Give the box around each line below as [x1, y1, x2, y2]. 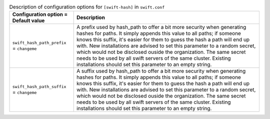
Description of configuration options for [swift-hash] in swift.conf [9, 3, 165, 10]
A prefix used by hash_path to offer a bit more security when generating [76, 24, 246, 31]
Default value [12, 17, 45, 24]
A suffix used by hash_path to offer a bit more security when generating [76, 68, 246, 75]
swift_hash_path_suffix [12, 84, 66, 89]
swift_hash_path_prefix [12, 40, 66, 45]
